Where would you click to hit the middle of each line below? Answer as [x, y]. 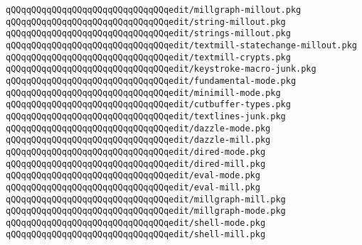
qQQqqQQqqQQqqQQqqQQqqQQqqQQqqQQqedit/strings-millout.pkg [148, 34]
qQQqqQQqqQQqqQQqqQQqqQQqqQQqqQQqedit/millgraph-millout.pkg [154, 10]
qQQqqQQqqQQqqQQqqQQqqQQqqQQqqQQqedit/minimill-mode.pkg [143, 93]
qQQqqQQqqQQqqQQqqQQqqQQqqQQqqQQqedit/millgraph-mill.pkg [146, 199]
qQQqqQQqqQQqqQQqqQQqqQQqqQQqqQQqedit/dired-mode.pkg [136, 152]
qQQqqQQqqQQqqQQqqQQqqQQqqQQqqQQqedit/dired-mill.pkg [136, 164]
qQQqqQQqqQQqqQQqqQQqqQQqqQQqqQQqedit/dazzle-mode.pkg [138, 128]
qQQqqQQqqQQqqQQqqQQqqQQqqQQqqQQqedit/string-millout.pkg [146, 22]
